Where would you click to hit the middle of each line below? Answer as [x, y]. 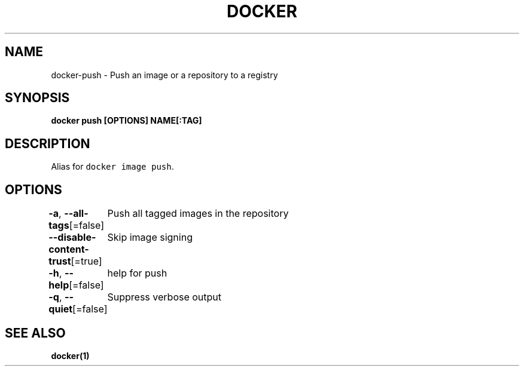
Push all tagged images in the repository [198, 214]
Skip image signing [150, 237]
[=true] [86, 261]
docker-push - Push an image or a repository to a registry [164, 75]
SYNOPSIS [37, 98]
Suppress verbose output [164, 297]
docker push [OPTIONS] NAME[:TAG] [127, 121]
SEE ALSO [35, 333]
